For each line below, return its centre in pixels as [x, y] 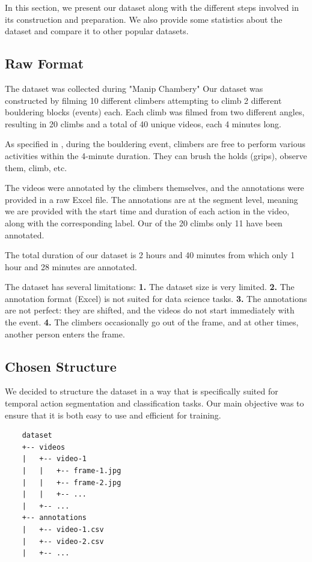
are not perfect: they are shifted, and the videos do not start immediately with [150, 310]
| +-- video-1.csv [63, 530]
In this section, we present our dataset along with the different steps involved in [152, 7]
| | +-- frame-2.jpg [72, 482]
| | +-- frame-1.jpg [72, 471]
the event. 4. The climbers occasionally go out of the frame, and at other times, [152, 322]
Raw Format [44, 63]
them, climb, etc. [36, 167]
